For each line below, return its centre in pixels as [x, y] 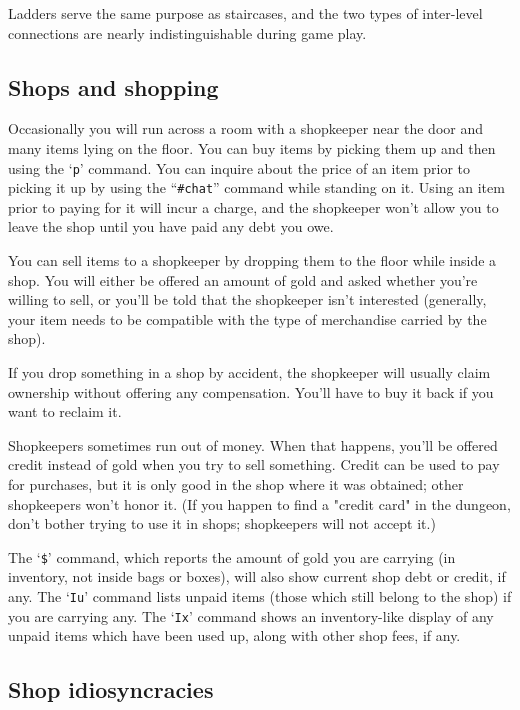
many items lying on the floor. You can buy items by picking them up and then [252, 147]
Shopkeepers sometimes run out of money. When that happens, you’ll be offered [253, 444]
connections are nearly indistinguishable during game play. [187, 32]
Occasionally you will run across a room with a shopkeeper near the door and [245, 128]
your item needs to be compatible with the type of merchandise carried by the [247, 318]
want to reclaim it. [65, 411]
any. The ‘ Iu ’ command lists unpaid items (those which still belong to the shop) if [260, 596]
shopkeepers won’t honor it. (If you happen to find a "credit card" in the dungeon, [259, 503]
